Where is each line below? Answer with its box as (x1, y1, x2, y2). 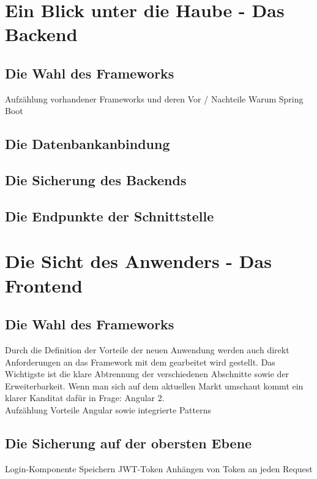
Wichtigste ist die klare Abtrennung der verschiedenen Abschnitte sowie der (5, 367, 289, 380)
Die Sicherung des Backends (5, 171, 187, 190)
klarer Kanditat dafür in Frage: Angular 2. (5, 391, 165, 404)
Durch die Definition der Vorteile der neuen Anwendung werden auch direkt (5, 343, 289, 356)
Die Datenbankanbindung (5, 134, 170, 153)
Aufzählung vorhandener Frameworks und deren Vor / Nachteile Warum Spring (5, 92, 304, 105)
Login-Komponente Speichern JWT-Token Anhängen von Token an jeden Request (5, 462, 313, 475)
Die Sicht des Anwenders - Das (5, 248, 272, 274)
